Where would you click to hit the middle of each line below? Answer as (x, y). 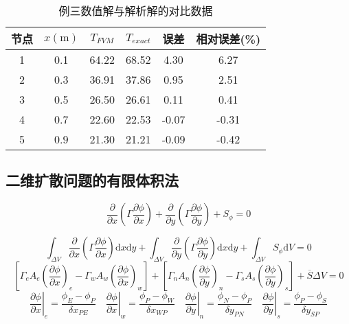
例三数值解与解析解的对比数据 (136, 11)
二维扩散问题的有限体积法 (92, 180)
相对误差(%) (228, 39)
